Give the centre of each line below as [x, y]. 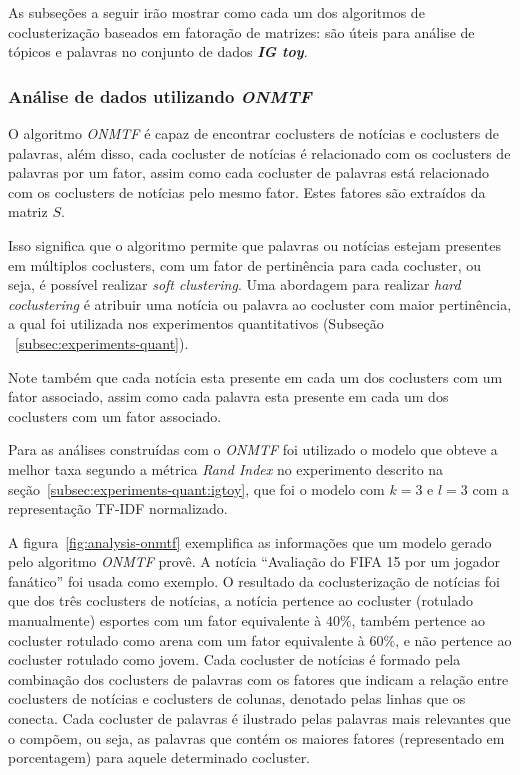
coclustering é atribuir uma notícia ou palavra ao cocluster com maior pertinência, [260, 303]
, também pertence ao [418, 620]
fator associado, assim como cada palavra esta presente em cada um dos [228, 396]
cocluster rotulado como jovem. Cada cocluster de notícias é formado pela [234, 659]
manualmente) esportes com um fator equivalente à [165, 620]
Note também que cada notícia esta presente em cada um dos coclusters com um [255, 376]
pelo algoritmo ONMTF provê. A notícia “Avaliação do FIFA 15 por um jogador [254, 561]
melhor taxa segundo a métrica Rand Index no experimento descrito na [226, 468]
